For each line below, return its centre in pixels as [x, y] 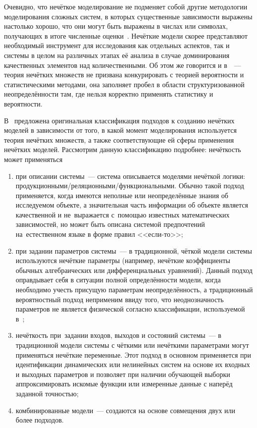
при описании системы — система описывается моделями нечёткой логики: [130, 176]
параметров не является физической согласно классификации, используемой [130, 309]
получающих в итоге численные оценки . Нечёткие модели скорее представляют [126, 35]
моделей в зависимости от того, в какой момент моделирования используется [120, 130]
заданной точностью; [47, 393]
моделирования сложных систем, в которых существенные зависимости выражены [128, 16]
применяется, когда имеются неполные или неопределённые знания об [122, 195]
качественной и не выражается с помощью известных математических [123, 214]
